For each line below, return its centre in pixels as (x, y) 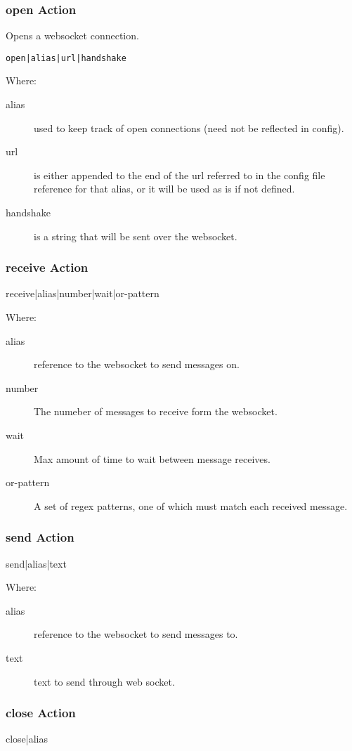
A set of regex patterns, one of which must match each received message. (191, 505)
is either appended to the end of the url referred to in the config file (180, 175)
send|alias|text (36, 563)
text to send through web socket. (104, 681)
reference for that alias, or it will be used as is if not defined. (164, 189)
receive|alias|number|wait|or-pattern (83, 293)
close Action (41, 713)
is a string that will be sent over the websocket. (136, 236)
